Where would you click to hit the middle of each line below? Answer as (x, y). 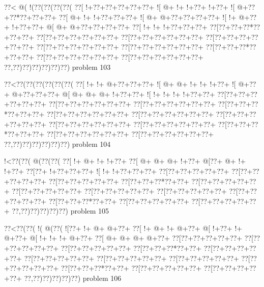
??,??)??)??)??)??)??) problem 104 (57, 143)
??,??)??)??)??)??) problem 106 (73, 278)
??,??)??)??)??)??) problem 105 (61, 211)
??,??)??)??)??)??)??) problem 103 (57, 67)
